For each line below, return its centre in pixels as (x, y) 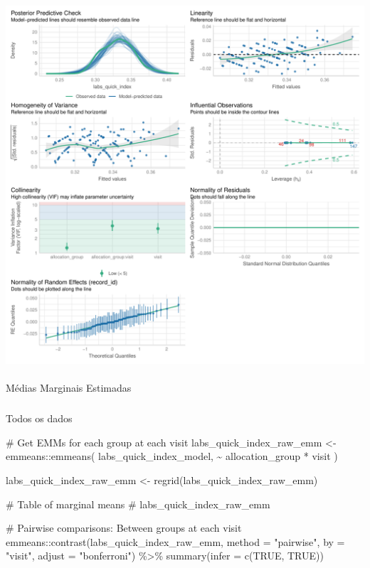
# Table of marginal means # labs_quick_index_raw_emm (138, 504)
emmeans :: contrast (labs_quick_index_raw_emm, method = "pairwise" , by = (175, 541)
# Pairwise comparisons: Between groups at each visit (124, 528)
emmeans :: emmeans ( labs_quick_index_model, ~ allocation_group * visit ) (172, 456)
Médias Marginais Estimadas (69, 388)
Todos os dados (39, 418)
